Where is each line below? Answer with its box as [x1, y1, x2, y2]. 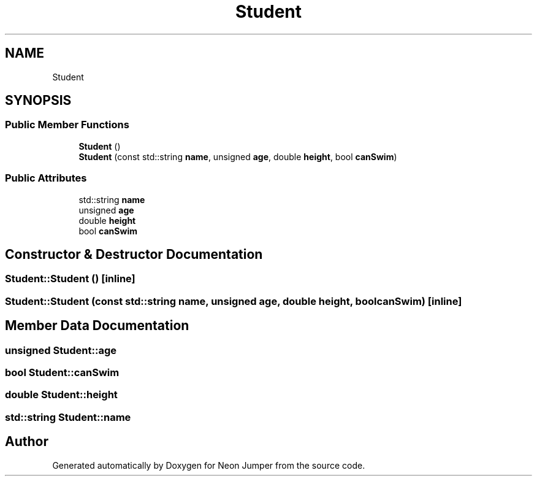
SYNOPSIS [5, 93, 72, 109]
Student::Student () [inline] [5, 272, 135, 285]
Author [5, 434, 48, 450]
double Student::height [5, 388, 118, 401]
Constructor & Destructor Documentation [5, 246, 263, 262]
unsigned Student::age [5, 344, 117, 356]
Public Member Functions [5, 118, 129, 131]
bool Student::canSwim [5, 366, 120, 379]
